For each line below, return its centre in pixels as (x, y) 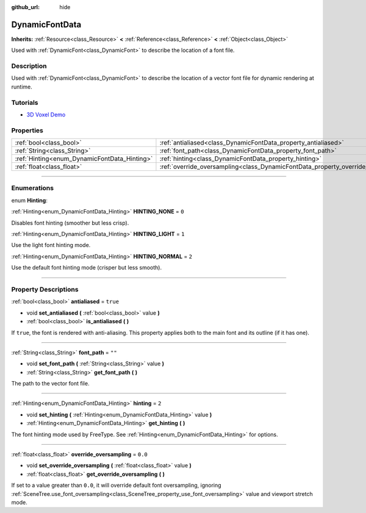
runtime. (22, 87)
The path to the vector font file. (50, 384)
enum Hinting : (30, 200)
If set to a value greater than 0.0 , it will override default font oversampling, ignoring (117, 486)
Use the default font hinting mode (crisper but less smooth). (86, 268)
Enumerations (33, 188)
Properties (27, 130)
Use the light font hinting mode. (51, 245)
